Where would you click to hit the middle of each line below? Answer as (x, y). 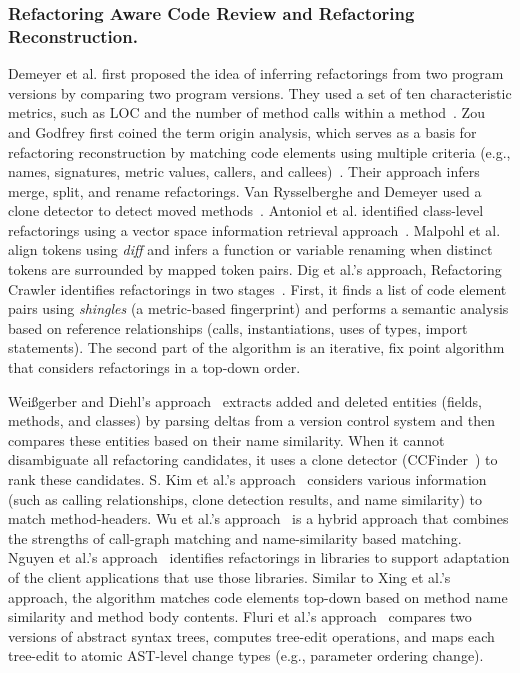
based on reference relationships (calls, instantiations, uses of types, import (238, 327)
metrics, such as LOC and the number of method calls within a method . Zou (246, 112)
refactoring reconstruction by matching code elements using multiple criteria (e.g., (259, 151)
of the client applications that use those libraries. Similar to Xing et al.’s (229, 576)
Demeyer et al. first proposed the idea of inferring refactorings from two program (256, 73)
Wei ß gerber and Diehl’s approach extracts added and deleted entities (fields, (245, 400)
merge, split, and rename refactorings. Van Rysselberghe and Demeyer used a (245, 190)
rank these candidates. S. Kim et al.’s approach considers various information (247, 479)
